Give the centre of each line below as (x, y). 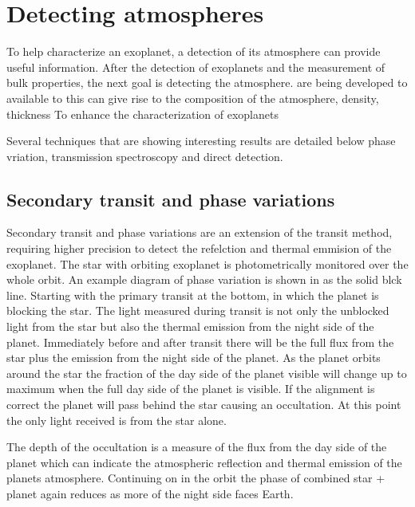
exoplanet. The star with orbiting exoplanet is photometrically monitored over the (207, 263)
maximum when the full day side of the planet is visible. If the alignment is (191, 389)
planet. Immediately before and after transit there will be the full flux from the (200, 342)
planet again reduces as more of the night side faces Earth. (150, 493)
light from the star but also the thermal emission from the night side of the (190, 326)
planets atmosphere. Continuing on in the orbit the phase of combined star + (196, 478)
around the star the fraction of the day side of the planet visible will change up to (207, 373)
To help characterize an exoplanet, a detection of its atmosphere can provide (194, 51)
